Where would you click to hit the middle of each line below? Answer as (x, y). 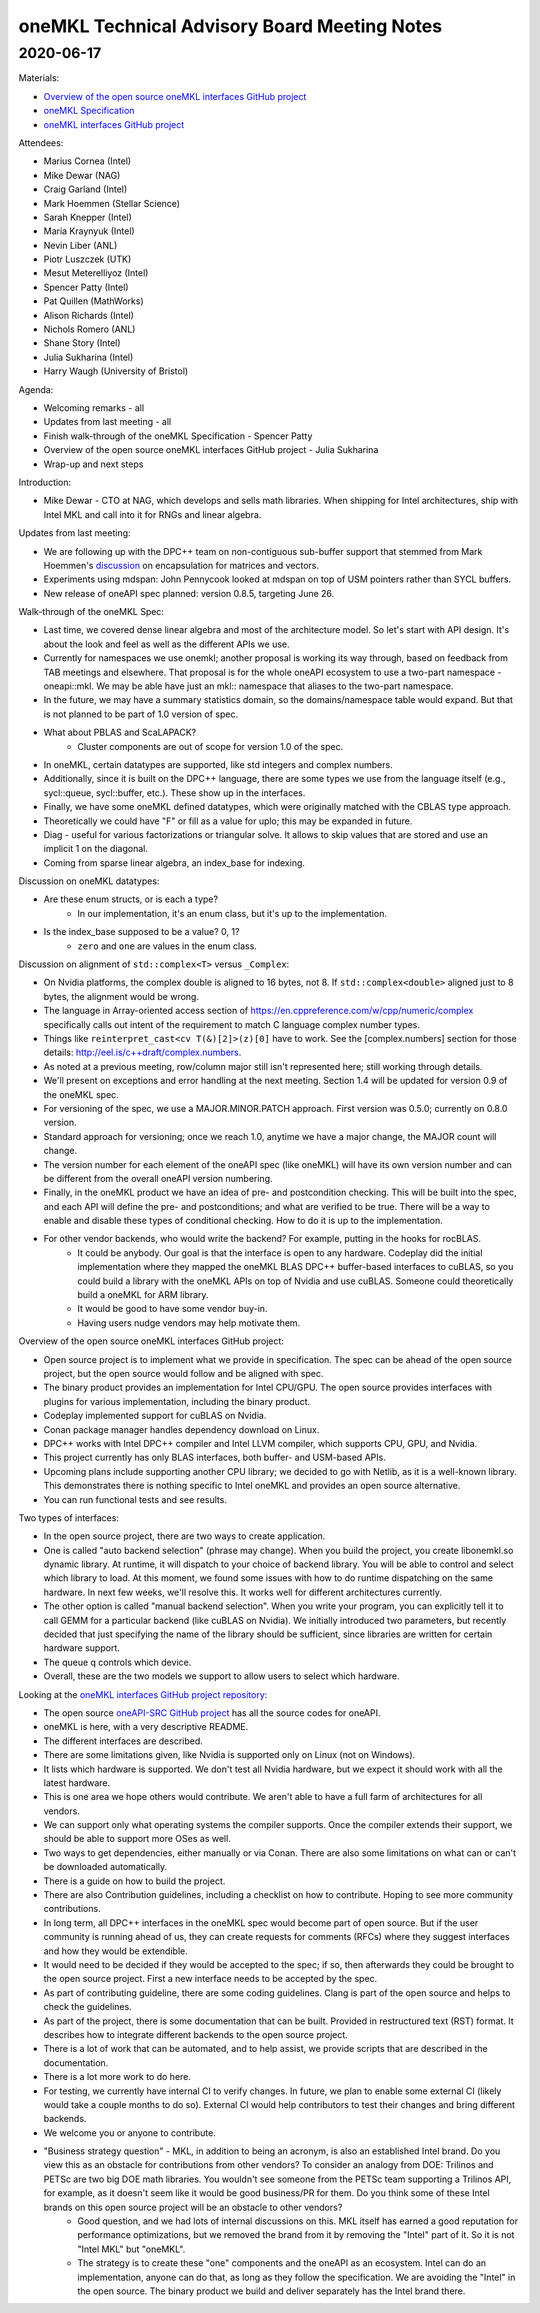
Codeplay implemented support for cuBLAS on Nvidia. (155, 1416)
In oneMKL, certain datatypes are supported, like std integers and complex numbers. (218, 764)
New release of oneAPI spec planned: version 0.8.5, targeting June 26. (189, 593)
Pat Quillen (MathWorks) (93, 301)
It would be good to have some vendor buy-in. (172, 1309)
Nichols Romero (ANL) (89, 329)
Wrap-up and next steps (93, 464)
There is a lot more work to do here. (117, 2077)
